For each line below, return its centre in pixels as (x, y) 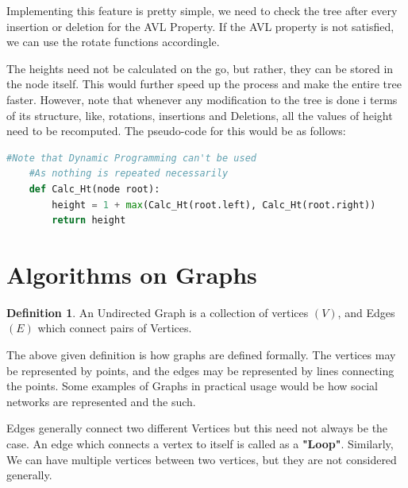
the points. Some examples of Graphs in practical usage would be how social (192, 386)
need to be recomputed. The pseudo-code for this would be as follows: (176, 131)
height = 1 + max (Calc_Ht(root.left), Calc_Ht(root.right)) (214, 205)
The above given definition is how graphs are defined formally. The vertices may (201, 355)
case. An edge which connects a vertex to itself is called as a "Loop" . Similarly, (200, 443)
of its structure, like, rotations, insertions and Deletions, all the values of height (200, 115)
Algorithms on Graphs (132, 274)
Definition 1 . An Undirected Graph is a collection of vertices (158, 312)
